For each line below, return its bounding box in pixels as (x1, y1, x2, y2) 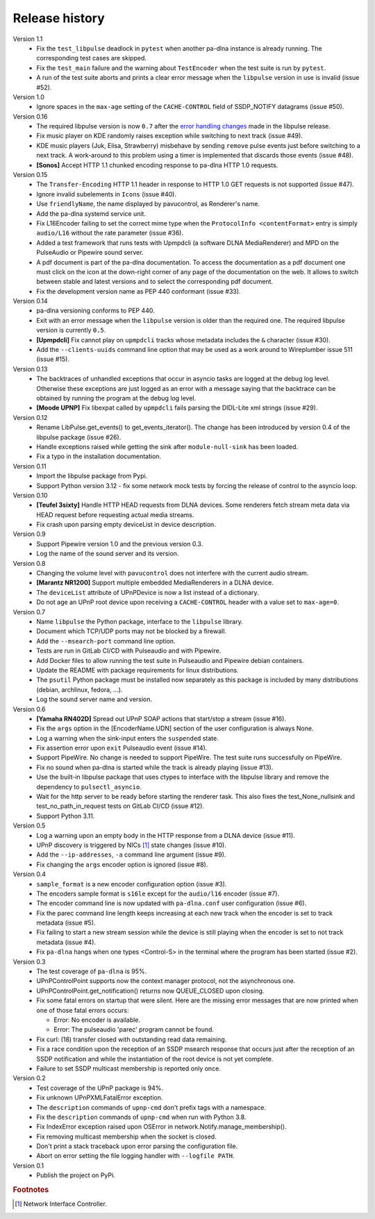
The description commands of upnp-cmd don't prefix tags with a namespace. (36, 1103, 267, 1111)
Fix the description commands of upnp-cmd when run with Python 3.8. (36, 1113, 247, 1121)
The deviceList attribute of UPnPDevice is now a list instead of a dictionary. (36, 588, 260, 596)
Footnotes (12, 1185, 49, 1195)
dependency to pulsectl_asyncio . (36, 782, 142, 791)
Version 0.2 (12, 1074, 46, 1082)
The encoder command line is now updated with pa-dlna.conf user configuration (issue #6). (36, 899, 307, 907)
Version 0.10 (12, 491, 48, 499)
